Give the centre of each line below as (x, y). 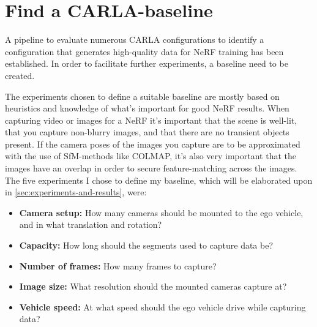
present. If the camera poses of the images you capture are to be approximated (153, 144)
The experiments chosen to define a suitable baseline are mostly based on (142, 96)
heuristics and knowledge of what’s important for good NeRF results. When (147, 108)
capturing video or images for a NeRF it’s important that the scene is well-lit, (151, 120)
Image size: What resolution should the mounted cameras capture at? (153, 286)
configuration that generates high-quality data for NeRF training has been (144, 51)
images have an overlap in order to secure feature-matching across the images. (151, 168)
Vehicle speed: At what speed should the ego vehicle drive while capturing (162, 306)
